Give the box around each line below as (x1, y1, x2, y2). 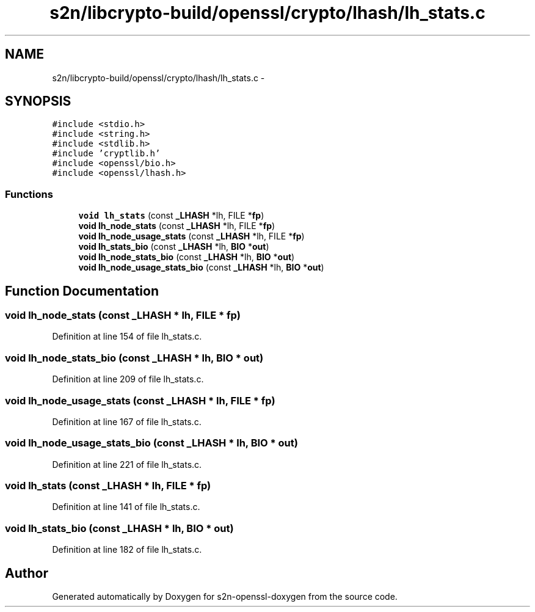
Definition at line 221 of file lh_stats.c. (52, 459, 202, 470)
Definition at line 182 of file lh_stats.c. (52, 544, 202, 555)
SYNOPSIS (5, 93, 71, 109)
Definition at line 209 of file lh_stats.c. (52, 374, 204, 385)
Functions (5, 188, 53, 200)
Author (5, 565, 48, 581)
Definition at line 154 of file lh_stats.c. (52, 331, 202, 342)
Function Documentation (5, 283, 159, 299)
